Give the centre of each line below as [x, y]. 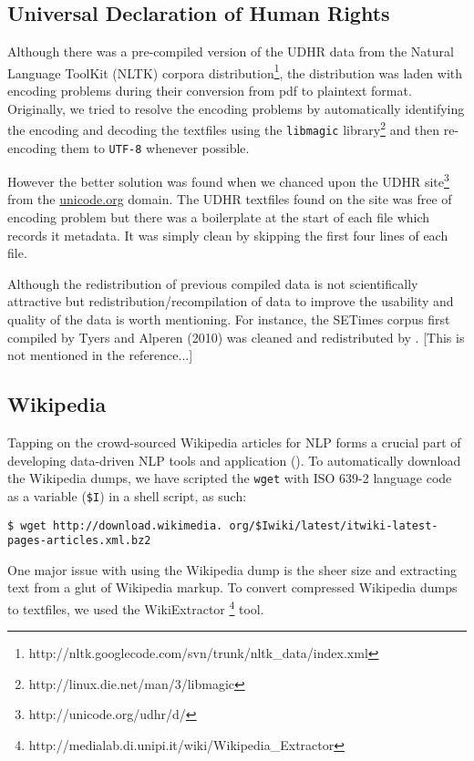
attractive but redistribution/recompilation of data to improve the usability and [231, 301]
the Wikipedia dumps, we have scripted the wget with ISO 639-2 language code [230, 478]
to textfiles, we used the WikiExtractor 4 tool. [136, 607]
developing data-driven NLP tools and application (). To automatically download [234, 460]
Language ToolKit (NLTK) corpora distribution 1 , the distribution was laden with [235, 71]
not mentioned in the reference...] [100, 355]
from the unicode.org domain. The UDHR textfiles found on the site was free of [230, 199]
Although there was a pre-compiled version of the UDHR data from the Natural [231, 51]
